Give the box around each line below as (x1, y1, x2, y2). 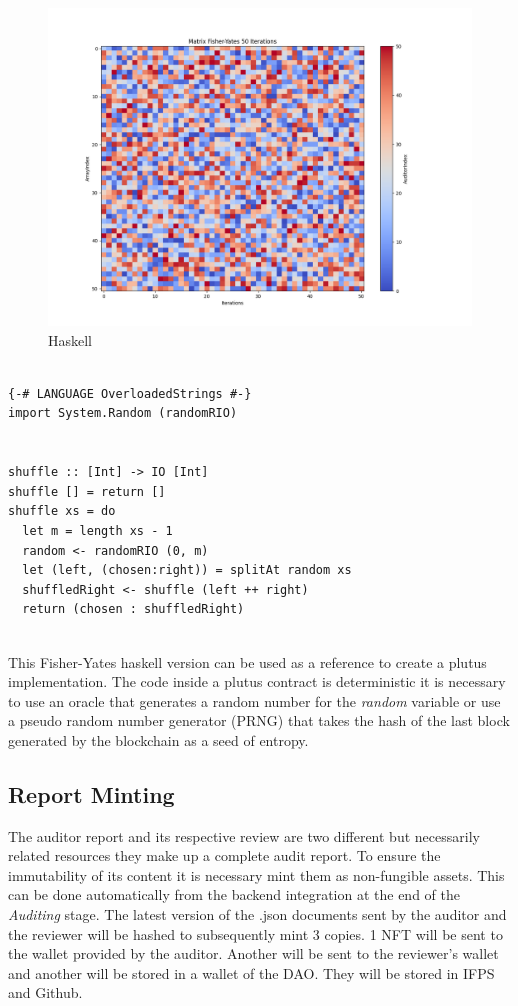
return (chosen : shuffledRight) (22, 602, 245, 617)
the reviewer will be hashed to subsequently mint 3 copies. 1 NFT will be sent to (8, 923, 503, 944)
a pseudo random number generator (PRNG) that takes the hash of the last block (8, 710, 510, 731)
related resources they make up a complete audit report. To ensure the (8, 845, 441, 866)
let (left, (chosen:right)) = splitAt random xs (22, 563, 352, 578)
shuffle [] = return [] (8, 484, 166, 499)
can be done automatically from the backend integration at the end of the (8, 884, 460, 905)
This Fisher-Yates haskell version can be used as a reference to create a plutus (8, 651, 487, 672)
